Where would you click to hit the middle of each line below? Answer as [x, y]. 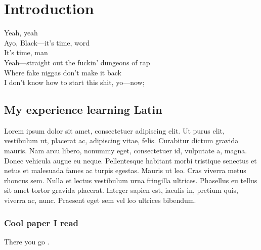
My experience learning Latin [83, 110]
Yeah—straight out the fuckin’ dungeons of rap [77, 62]
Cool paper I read [41, 222]
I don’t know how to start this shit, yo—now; [74, 82]
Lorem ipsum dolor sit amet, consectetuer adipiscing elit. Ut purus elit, [114, 130]
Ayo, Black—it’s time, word [47, 42]
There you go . [27, 241]
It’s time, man [26, 52]
